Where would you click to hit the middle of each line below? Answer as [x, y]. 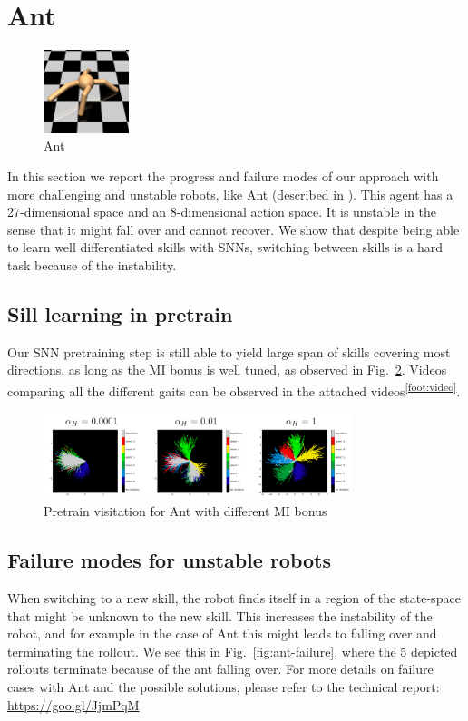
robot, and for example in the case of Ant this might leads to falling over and [222, 633]
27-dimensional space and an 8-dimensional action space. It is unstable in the [222, 212]
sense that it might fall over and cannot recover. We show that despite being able [234, 229]
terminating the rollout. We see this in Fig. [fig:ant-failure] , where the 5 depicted [233, 651]
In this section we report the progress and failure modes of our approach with [223, 176]
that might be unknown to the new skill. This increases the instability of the [220, 615]
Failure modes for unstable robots [170, 560]
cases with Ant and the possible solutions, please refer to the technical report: [224, 687]
